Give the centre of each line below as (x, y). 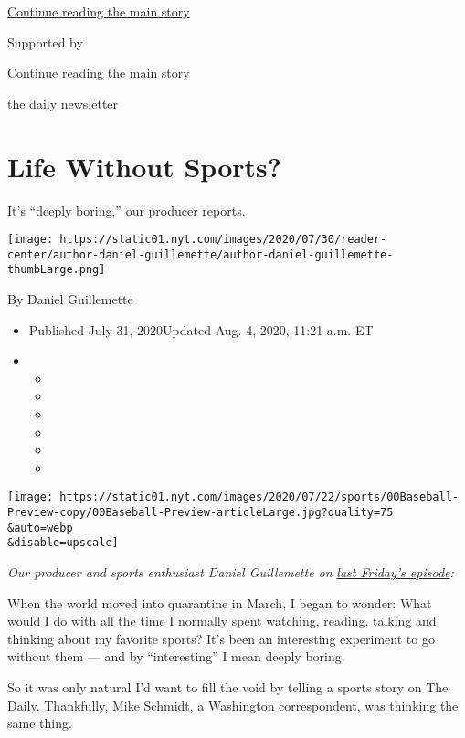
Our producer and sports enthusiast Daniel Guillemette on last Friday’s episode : (231, 572)
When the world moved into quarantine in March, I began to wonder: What (220, 602)
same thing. (40, 723)
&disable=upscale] (63, 543)
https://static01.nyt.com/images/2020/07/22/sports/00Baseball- (259, 497)
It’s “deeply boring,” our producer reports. (127, 210)
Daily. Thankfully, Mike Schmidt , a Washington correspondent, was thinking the (233, 705)
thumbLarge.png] (57, 270)
